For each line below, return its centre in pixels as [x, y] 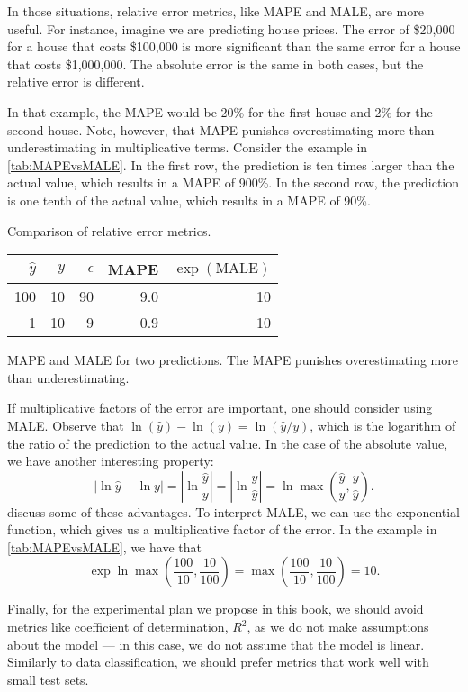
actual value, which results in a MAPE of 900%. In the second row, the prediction [234, 182]
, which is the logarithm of [383, 425]
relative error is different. [76, 82]
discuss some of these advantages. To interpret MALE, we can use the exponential [234, 511]
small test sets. [48, 679]
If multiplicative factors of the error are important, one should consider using [220, 408]
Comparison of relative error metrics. [109, 230]
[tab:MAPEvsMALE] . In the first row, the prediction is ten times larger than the [231, 164]
